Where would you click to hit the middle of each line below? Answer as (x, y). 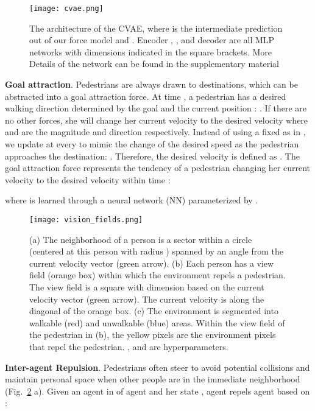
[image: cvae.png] (66, 9)
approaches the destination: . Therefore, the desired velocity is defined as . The (152, 156)
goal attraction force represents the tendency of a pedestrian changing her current (158, 168)
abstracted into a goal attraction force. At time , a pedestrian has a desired (146, 96)
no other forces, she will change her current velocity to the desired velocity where (157, 120)
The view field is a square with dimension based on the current (147, 287)
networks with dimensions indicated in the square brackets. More (150, 51)
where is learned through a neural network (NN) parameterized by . (132, 200)
